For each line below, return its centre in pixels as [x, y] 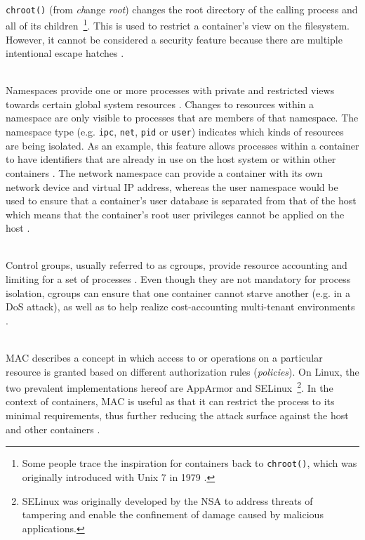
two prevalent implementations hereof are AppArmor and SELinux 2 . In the [170, 387]
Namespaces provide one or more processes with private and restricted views [170, 90]
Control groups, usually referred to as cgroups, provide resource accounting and [177, 265]
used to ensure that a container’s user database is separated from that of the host [181, 200]
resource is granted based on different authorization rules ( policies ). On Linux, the [182, 371]
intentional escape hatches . [65, 53]
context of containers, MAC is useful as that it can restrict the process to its [170, 401]
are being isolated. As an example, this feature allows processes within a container [182, 145]
